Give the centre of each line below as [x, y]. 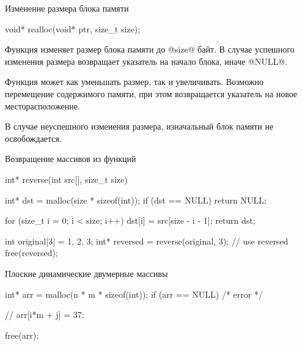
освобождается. [33, 138]
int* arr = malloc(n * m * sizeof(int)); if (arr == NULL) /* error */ [134, 294]
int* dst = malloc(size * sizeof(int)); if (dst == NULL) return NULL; [136, 200]
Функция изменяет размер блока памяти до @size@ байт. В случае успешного [150, 49]
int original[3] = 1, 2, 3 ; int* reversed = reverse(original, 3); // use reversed [147, 241]
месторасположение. [42, 105]
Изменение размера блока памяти [67, 8]
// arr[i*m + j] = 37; [45, 315]
